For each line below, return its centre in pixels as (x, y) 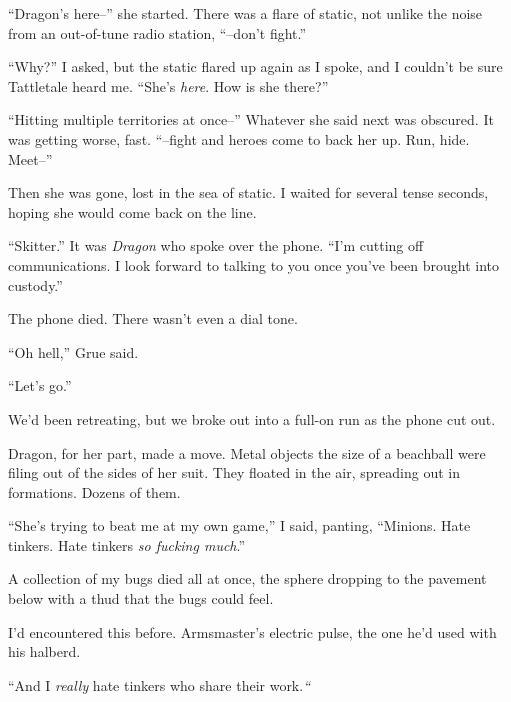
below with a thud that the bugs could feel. (141, 598)
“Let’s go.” (40, 385)
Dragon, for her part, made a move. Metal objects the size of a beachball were (247, 452)
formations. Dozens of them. (94, 491)
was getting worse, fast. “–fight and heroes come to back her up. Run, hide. (239, 138)
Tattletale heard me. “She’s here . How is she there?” (168, 85)
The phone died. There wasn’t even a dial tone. (153, 318)
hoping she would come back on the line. (132, 211)
